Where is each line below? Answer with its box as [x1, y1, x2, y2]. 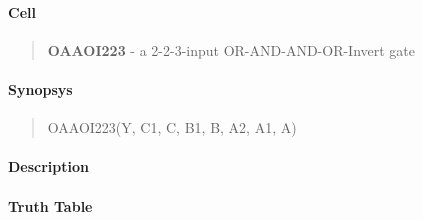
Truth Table [8, 195, 93, 216]
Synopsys [8, 78, 73, 99]
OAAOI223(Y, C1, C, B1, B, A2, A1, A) [47, 117, 297, 138]
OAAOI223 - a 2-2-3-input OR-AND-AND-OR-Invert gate [47, 39, 416, 60]
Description [8, 156, 90, 177]
